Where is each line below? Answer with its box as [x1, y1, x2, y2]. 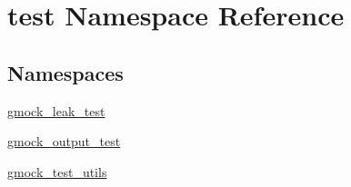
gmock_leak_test [7, 101, 105, 120]
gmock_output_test [7, 132, 121, 151]
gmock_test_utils [7, 162, 107, 181]
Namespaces [7, 58, 124, 86]
